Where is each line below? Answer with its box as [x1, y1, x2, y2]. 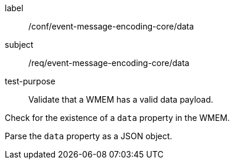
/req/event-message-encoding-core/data [28, 58, 190, 68]
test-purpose [5, 76, 56, 86]
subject [5, 40, 34, 50]
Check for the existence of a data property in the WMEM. [5, 113, 230, 123]
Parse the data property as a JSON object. [5, 131, 173, 141]
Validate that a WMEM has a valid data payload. [28, 94, 213, 104]
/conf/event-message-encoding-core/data [28, 21, 194, 31]
